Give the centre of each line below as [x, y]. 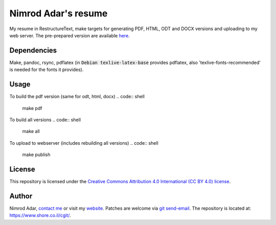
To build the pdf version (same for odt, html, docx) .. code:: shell [77, 97]
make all [31, 131]
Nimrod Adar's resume [59, 13]
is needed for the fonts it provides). [47, 70]
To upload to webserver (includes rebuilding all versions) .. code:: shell [84, 143]
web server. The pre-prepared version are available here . [70, 35]
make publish [36, 155]
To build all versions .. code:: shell [45, 120]
